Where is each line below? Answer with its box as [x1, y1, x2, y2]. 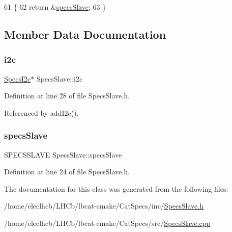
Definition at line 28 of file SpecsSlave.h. [4, 90, 130, 101]
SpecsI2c [4, 73, 31, 84]
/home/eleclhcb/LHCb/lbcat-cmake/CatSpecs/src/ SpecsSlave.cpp [4, 217, 211, 228]
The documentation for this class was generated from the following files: [4, 183, 228, 194]
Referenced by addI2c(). [4, 107, 79, 118]
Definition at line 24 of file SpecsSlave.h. [4, 166, 130, 177]
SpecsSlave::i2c [36, 73, 83, 84]
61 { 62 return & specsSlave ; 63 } [4, 2, 106, 12]
